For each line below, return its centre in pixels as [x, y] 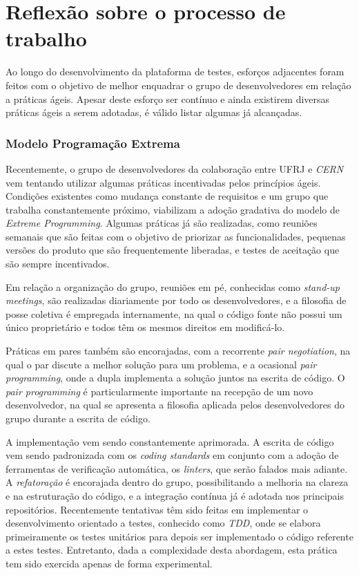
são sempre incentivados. [58, 264]
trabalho [46, 38]
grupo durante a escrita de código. [78, 418]
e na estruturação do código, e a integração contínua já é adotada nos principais [175, 495]
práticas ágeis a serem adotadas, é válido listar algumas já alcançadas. [154, 112]
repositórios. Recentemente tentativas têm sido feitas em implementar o [157, 509]
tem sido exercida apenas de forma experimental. [109, 563]
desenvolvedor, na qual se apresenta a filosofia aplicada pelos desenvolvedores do [175, 405]
